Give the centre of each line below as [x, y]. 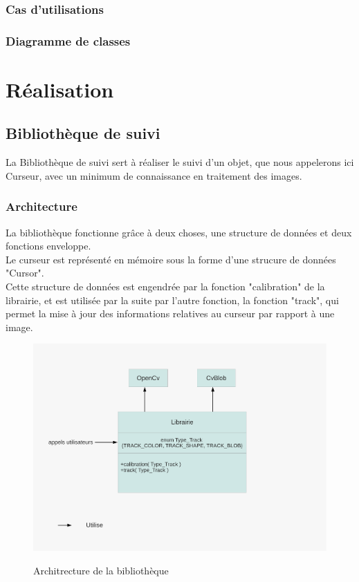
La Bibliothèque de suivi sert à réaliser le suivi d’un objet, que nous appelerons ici [180, 162]
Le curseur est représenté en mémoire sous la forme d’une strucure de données [171, 259]
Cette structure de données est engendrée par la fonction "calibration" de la [165, 287]
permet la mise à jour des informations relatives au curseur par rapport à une [170, 313]
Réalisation [60, 89]
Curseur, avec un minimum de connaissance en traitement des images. [154, 175]
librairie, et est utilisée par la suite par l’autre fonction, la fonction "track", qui [172, 300]
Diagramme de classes [68, 40]
